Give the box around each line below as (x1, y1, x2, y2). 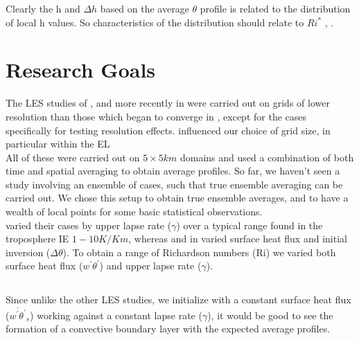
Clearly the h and (6, 1, 80, 15)
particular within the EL (6, 136, 110, 151)
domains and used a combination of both (179, 150, 354, 164)
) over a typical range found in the (176, 217, 323, 232)
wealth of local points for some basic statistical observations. (6, 204, 263, 219)
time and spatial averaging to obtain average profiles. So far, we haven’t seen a (6, 163, 340, 178)
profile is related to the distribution (200, 1, 351, 15)
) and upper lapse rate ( (99, 258, 202, 273)
